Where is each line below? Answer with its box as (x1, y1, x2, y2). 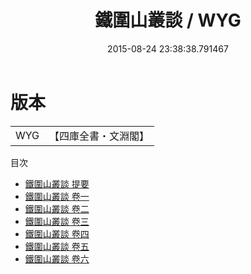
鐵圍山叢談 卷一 (24, 190, 90, 202)
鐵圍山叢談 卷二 (24, 202, 90, 215)
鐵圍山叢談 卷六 (24, 252, 90, 265)
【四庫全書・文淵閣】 (49, 129, 150, 143)
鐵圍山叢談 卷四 (24, 227, 90, 240)
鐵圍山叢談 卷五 (24, 240, 90, 252)
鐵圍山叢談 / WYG (94, 9, 242, 32)
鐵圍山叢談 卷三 (24, 215, 90, 227)
